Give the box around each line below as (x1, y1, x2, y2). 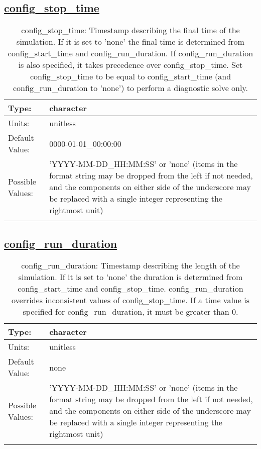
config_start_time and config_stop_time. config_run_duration (18, 283, 243, 295)
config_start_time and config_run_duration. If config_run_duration (8, 47, 253, 59)
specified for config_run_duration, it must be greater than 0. (23, 306, 238, 318)
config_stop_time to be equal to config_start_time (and (30, 70, 231, 82)
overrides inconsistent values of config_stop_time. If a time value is (12, 294, 249, 306)
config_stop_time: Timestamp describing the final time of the (21, 24, 240, 36)
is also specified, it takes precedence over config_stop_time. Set (18, 59, 243, 71)
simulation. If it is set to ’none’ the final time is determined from (17, 36, 244, 48)
